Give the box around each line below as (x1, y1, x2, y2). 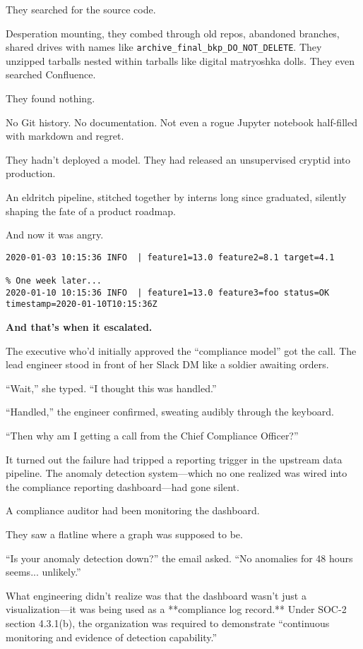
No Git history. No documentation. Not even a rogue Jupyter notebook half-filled (6, 114, 357, 129)
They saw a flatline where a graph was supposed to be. (6, 527, 243, 541)
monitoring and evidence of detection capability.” (6, 629, 218, 644)
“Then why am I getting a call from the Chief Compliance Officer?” (6, 428, 299, 443)
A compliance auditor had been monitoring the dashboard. (6, 503, 260, 518)
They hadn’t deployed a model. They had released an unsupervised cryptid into (6, 152, 351, 166)
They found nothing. (6, 91, 95, 106)
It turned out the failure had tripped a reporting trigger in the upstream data (6, 451, 343, 466)
